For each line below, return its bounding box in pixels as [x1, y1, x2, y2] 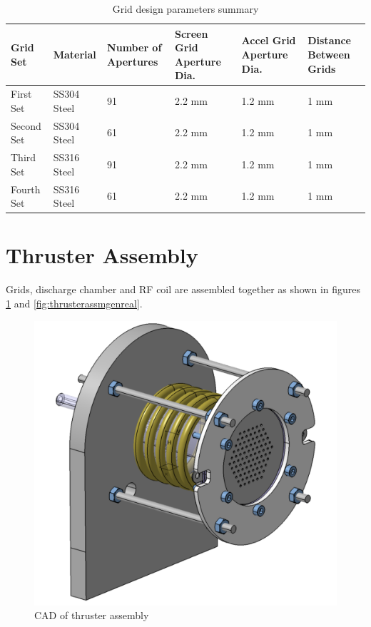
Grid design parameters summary [112, 1, 259, 16]
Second [11, 118, 41, 133]
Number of [107, 40, 162, 55]
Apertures [107, 53, 158, 68]
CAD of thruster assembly [34, 608, 149, 623]
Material [53, 46, 96, 61]
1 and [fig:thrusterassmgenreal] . [6, 295, 143, 310]
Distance [308, 33, 351, 48]
